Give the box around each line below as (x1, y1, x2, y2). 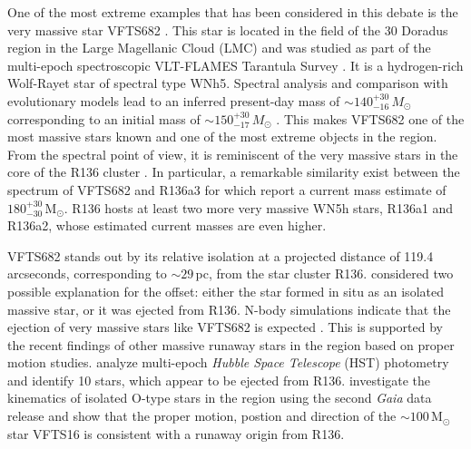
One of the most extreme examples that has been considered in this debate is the (7, 3, 458, 21)
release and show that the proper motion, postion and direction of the (7, 406, 397, 425)
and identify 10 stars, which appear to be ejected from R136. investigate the (7, 370, 431, 389)
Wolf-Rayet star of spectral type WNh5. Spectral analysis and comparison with (7, 73, 448, 93)
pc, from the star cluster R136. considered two (195, 264, 454, 283)
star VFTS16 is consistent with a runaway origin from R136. (7, 424, 345, 443)
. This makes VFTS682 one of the (276, 109, 465, 128)
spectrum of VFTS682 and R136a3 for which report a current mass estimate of (7, 180, 446, 199)
